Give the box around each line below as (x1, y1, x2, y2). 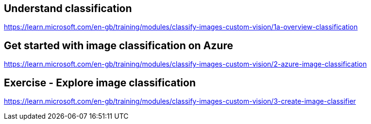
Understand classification (4, 2, 132, 14)
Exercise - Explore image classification (4, 76, 196, 89)
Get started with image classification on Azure (4, 39, 233, 52)
